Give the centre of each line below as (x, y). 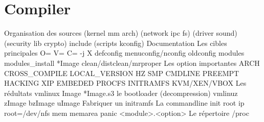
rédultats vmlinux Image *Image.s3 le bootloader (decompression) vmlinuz (121, 93)
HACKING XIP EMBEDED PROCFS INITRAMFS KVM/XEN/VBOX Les (125, 83)
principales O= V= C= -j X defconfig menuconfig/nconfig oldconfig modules (124, 53)
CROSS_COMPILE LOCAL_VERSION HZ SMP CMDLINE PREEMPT (122, 73)
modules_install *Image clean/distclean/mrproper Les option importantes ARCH (132, 63)
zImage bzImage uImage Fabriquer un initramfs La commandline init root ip (124, 103)
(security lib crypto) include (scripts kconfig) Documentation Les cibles (116, 43)
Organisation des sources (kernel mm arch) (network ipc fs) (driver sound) (121, 33)
